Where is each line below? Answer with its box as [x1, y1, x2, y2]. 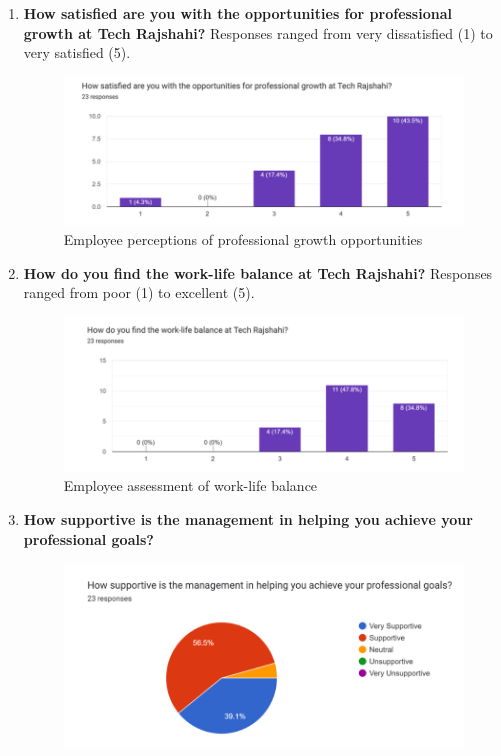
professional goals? [23, 528, 154, 549]
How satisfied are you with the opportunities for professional [23, 3, 452, 23]
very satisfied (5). [23, 42, 131, 63]
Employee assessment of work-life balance [63, 475, 318, 496]
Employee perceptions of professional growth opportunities [63, 229, 423, 250]
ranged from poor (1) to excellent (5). [23, 282, 255, 303]
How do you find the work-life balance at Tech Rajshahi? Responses [23, 262, 493, 283]
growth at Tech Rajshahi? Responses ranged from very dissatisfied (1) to [23, 22, 493, 43]
